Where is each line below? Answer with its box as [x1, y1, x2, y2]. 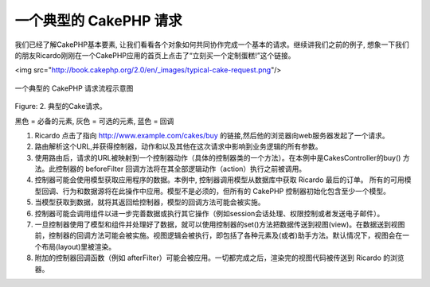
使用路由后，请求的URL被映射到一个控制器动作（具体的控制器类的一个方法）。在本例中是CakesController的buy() [34, 153, 401, 162]
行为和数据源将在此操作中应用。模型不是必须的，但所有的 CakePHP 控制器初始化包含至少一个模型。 [62, 186, 390, 196]
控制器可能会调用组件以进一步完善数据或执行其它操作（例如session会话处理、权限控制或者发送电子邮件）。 [34, 208, 385, 218]
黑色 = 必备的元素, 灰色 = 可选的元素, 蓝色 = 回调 [14, 116, 174, 126]
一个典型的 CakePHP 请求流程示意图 [14, 83, 134, 93]
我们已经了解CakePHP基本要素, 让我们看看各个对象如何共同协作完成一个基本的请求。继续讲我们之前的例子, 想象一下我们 [14, 40, 409, 49]
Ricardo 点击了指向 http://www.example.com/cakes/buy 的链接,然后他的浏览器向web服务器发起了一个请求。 [34, 130, 389, 140]
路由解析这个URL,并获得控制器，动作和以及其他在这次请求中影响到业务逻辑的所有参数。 [34, 142, 322, 151]
